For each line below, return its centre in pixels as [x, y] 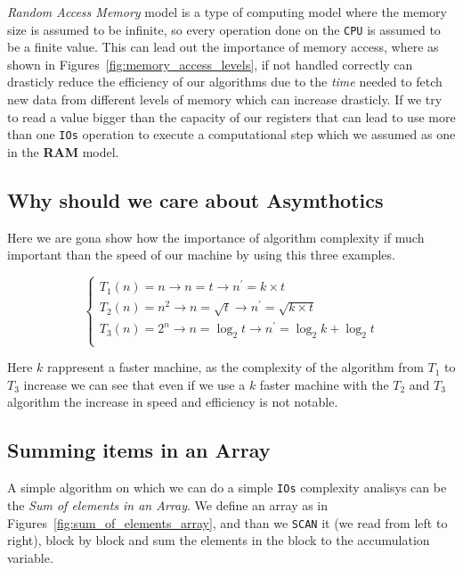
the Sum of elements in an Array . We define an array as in [168, 504]
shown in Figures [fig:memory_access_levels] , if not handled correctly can [210, 64]
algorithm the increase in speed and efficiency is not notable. [173, 402]
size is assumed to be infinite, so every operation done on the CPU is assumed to [224, 29]
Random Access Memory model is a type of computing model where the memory [227, 12]
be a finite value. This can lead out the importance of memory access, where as [223, 47]
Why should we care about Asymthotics [195, 199]
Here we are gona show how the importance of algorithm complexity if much [216, 237]
